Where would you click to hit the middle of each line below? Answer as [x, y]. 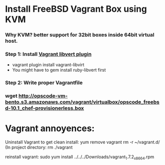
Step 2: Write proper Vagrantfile [44, 83]
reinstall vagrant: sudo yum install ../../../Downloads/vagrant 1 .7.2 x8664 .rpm [80, 157]
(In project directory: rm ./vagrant [39, 147]
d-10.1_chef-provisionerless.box [45, 108]
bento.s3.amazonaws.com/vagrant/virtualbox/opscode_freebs [82, 102]
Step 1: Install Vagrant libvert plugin [48, 54]
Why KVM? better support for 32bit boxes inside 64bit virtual [80, 35]
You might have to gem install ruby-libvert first [59, 70]
